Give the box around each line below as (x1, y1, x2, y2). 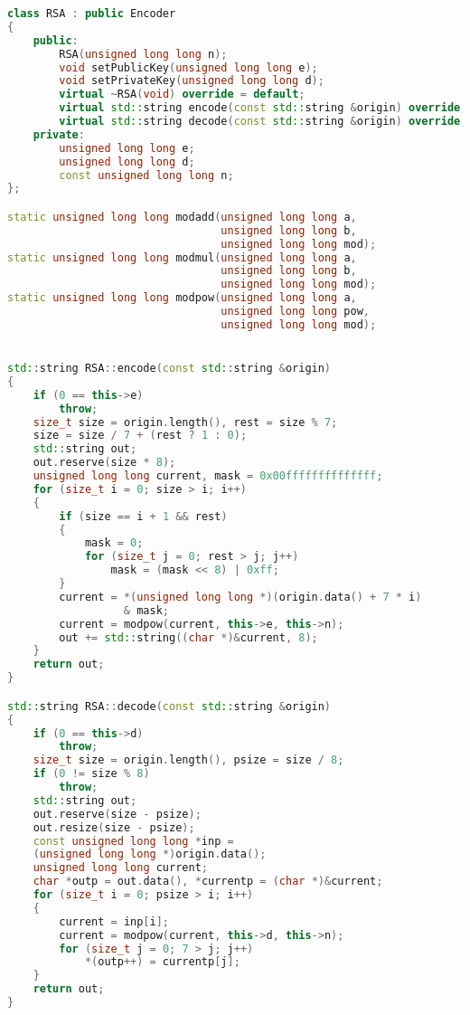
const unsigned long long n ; (59, 168, 234, 182)
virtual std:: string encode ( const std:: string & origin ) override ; (59, 101, 467, 115)
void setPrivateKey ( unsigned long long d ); (59, 74, 324, 88)
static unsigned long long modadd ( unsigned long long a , (7, 210, 357, 223)
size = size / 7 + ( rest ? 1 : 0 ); (33, 429, 248, 442)
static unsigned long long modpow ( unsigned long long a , (7, 291, 357, 305)
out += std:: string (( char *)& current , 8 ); (59, 631, 318, 644)
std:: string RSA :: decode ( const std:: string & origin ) (7, 699, 332, 713)
